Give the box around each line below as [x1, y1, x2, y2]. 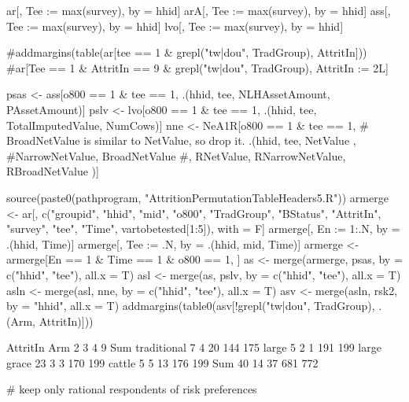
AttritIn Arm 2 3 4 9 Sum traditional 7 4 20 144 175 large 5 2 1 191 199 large [6, 339, 381, 356]
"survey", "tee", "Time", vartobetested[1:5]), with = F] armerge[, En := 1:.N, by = [6, 220, 400, 237]
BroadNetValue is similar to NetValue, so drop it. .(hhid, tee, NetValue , [6, 132, 356, 149]
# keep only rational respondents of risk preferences [6, 381, 257, 397]
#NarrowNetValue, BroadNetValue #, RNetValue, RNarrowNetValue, [6, 147, 346, 164]
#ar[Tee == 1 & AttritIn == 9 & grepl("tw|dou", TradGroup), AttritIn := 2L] [6, 59, 389, 76]
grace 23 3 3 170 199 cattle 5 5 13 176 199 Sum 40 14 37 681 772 [6, 354, 319, 371]
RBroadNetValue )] [6, 163, 99, 179]
